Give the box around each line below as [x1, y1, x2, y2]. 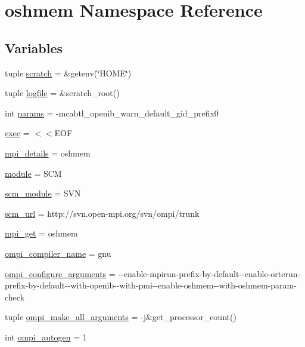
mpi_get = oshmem [5, 227, 78, 239]
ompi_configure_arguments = [5, 267, 116, 280]
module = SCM [5, 167, 62, 179]
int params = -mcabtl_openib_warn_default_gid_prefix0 [5, 106, 219, 119]
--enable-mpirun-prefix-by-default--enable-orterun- [118, 267, 301, 280]
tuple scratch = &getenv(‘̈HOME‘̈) [5, 66, 132, 79]
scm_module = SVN [5, 187, 81, 199]
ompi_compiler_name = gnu [5, 247, 111, 259]
